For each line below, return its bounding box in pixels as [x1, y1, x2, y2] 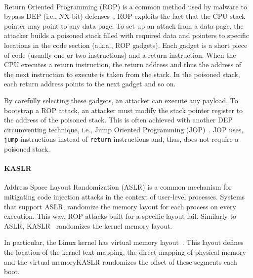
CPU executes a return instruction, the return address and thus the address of [4, 59, 242, 70]
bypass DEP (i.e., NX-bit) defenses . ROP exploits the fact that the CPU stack [4, 11, 246, 21]
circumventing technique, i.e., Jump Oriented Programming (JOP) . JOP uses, [4, 124, 244, 134]
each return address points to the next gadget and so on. [4, 79, 176, 89]
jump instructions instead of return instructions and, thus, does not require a [4, 134, 239, 144]
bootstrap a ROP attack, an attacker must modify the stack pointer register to [4, 105, 243, 115]
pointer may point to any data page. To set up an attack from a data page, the [4, 20, 244, 31]
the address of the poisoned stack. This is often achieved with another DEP [4, 115, 233, 125]
